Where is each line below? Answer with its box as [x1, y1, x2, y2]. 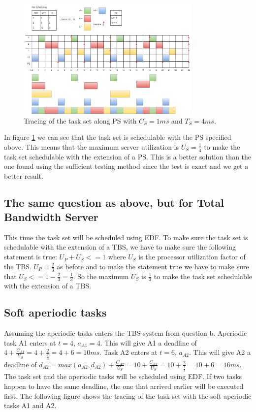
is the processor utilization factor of [138, 252, 246, 262]
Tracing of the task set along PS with [24, 115, 137, 126]
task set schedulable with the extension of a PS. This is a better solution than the [4, 151, 252, 161]
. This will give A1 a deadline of [100, 337, 197, 348]
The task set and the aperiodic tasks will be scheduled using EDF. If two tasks [4, 371, 242, 381]
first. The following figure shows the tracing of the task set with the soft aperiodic [4, 390, 252, 401]
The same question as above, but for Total [4, 194, 224, 210]
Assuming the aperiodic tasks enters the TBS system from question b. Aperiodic [4, 328, 247, 338]
